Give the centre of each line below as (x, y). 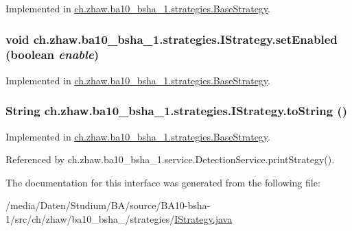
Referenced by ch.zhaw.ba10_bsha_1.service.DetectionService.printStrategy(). (170, 159)
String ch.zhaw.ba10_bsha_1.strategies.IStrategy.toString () (176, 111)
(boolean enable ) (52, 54)
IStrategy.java (203, 218)
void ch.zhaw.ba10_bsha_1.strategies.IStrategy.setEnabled (172, 39)
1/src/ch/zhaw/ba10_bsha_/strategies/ (90, 218)
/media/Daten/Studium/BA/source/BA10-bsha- (108, 205)
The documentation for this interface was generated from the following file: (163, 182)
